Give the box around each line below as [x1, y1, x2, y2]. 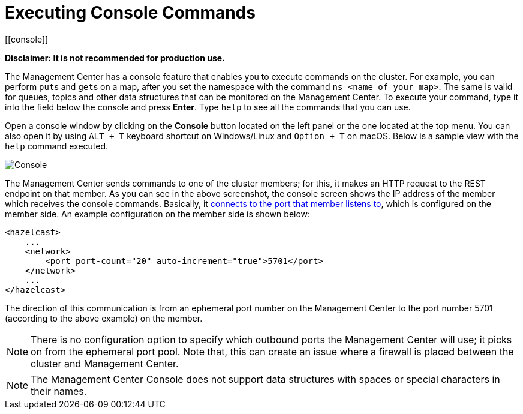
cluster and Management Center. [31, 357, 179, 370]
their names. [31, 385, 87, 397]
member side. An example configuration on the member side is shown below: [5, 208, 311, 219]
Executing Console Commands [5, 2, 256, 23]
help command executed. [5, 140, 109, 151]
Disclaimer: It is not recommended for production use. [5, 52, 225, 63]
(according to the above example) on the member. [5, 313, 203, 323]
